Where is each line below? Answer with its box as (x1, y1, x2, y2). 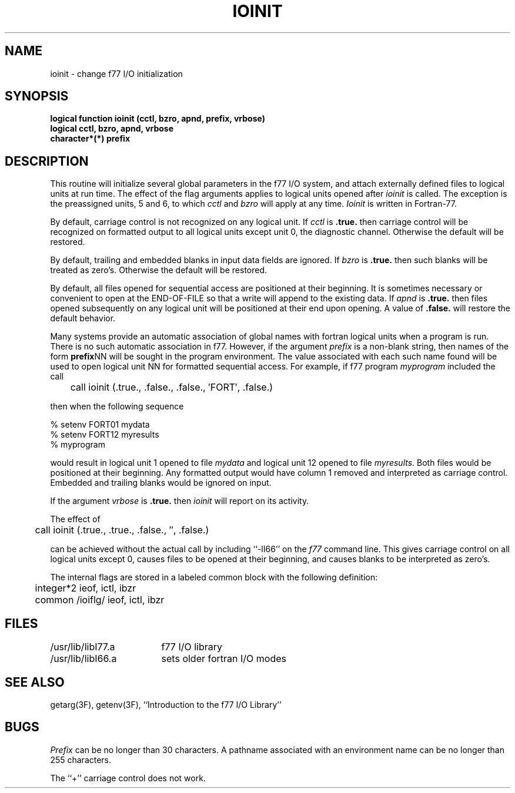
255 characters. (50, 754, 112, 765)
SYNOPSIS (5, 89, 69, 104)
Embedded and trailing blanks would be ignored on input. (50, 478, 272, 488)
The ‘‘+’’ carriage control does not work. (50, 772, 206, 783)
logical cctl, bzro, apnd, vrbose (50, 123, 174, 134)
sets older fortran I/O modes (161, 653, 286, 665)
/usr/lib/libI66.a (50, 653, 117, 665)
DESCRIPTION (5, 153, 89, 169)
